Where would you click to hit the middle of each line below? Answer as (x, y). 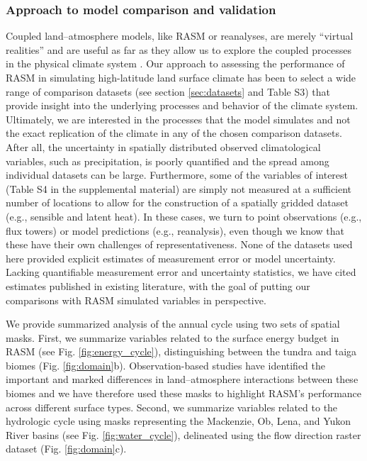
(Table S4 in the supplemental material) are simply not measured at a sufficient (179, 188)
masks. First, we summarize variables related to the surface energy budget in (173, 337)
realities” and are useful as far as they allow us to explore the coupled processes (179, 49)
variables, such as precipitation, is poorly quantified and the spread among (168, 161)
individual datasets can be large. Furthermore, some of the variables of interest (177, 175)
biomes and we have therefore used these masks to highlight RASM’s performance (184, 393)
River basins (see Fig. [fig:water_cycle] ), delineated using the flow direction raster (183, 434)
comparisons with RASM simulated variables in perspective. (136, 300)
